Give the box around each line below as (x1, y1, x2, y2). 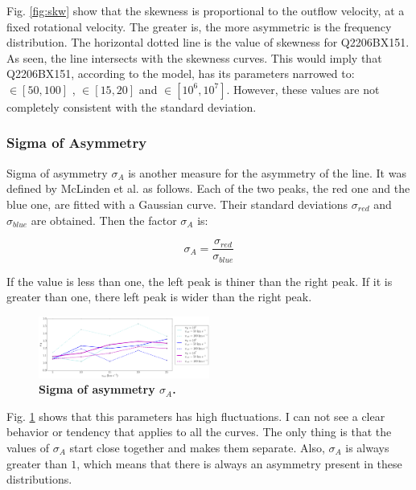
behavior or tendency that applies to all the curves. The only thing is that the (6, 423, 392, 440)
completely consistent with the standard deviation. (6, 98, 257, 115)
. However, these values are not (226, 80, 380, 97)
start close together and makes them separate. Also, (69, 439, 325, 456)
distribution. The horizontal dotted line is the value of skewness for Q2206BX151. (6, 34, 410, 51)
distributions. (6, 471, 72, 488)
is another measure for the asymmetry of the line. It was (128, 164, 406, 181)
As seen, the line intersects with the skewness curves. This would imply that (6, 49, 382, 66)
